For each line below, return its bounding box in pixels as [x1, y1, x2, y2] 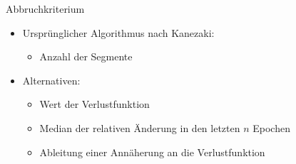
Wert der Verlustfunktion [39, 97, 150, 111]
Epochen [252, 120, 290, 135]
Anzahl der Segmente [39, 49, 133, 64]
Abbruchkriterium [6, 1, 85, 16]
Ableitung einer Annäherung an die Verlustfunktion [39, 144, 265, 159]
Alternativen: [22, 72, 81, 87]
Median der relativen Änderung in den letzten [39, 120, 240, 135]
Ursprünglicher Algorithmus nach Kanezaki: [22, 25, 215, 40]
